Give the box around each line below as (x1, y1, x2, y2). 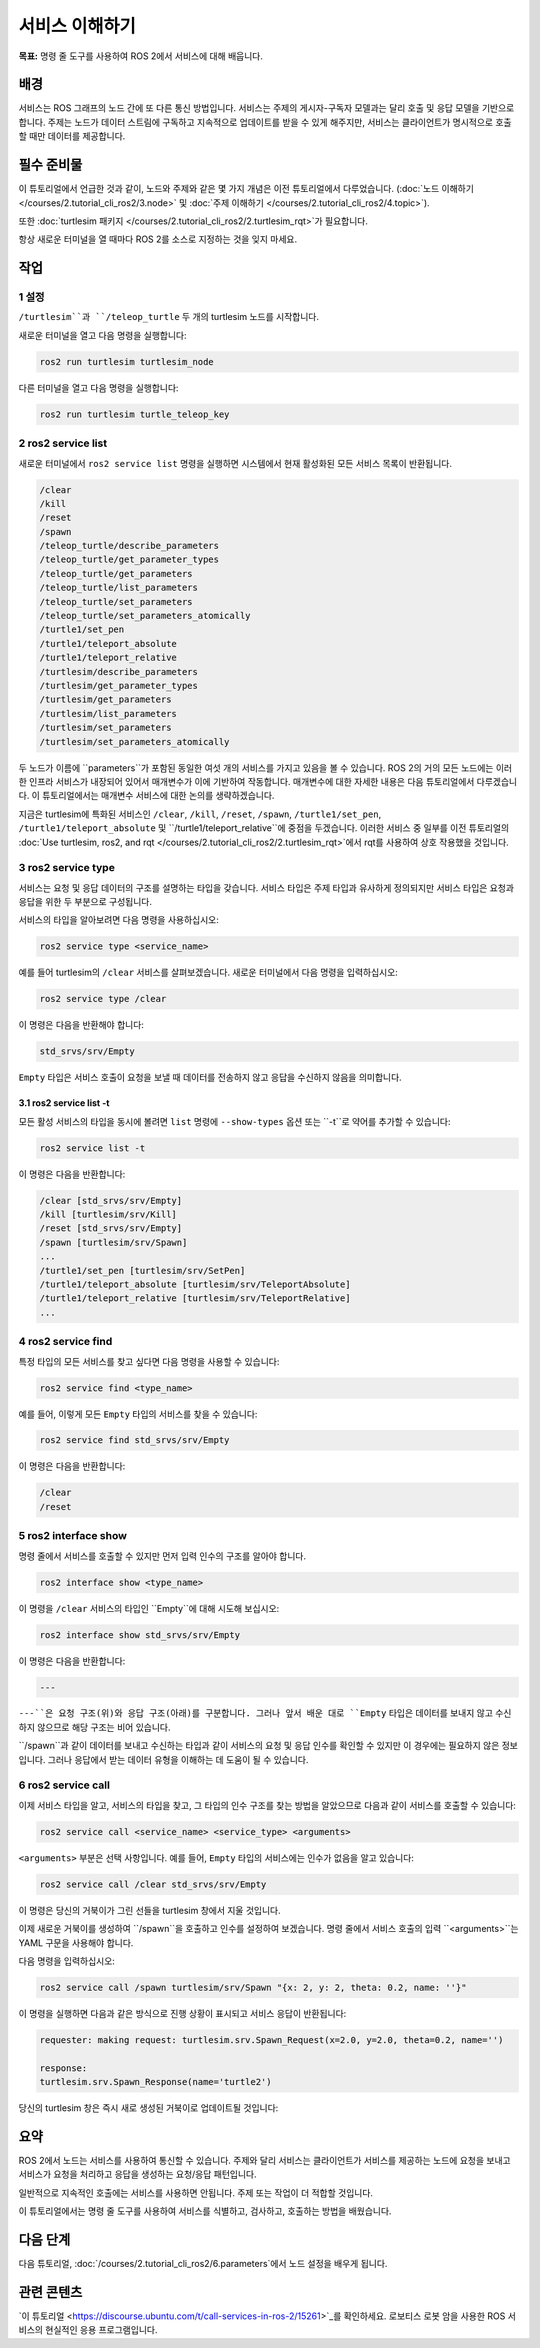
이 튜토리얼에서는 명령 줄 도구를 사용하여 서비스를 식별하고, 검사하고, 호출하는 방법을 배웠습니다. (18, 2205, 392, 2217)
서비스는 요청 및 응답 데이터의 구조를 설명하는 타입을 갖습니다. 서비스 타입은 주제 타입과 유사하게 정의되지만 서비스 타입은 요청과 (18, 881, 515, 894)
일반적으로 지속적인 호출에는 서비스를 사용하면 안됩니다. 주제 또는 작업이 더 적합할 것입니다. (18, 2186, 374, 2199)
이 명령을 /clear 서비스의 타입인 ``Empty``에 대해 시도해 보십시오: (18, 1602, 280, 1614)
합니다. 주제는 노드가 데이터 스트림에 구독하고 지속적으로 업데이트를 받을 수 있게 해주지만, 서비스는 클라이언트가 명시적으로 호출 (18, 116, 512, 128)
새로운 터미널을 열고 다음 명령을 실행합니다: (18, 329, 187, 341)
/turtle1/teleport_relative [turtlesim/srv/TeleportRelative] (39, 1293, 351, 1304)
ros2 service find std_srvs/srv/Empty (39, 1435, 230, 1446)
